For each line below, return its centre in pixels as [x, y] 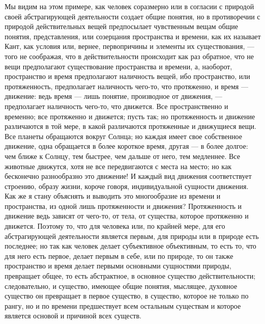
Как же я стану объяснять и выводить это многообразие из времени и [113, 196]
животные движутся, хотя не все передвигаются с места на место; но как [118, 166]
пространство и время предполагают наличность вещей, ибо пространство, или [127, 76]
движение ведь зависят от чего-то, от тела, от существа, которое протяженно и [127, 216]
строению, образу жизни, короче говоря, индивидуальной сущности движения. [127, 186]
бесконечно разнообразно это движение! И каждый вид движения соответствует [128, 176]
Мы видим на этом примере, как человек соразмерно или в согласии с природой [129, 6]
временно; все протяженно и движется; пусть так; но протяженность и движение [130, 116]
